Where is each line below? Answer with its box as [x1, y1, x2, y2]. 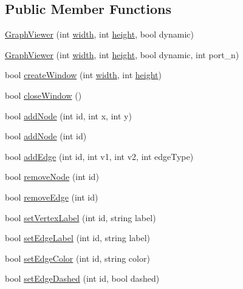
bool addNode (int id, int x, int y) [5, 109, 132, 122]
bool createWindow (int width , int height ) [5, 68, 162, 81]
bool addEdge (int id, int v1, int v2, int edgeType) [5, 150, 194, 162]
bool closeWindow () [5, 88, 82, 101]
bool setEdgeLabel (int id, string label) [5, 231, 151, 244]
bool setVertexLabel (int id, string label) [5, 211, 156, 224]
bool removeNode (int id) [5, 170, 99, 183]
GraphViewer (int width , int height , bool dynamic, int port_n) [5, 48, 239, 61]
